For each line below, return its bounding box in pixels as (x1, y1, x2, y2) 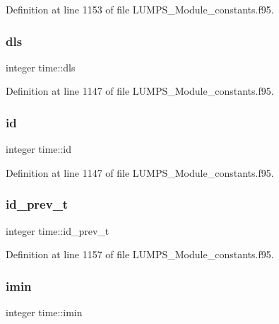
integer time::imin (6, 305, 83, 320)
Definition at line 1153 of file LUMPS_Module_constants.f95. (6, 2, 274, 16)
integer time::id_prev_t (6, 223, 109, 238)
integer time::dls (6, 59, 76, 74)
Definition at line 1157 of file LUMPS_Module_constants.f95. (6, 247, 274, 262)
